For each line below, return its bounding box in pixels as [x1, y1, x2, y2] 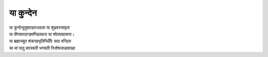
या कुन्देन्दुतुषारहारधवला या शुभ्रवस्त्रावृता [9, 25, 70, 30]
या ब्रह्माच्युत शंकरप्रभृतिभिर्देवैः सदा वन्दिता [9, 38, 71, 44]
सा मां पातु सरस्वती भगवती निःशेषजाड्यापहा [9, 45, 75, 51]
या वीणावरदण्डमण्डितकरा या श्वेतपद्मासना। [9, 31, 74, 37]
